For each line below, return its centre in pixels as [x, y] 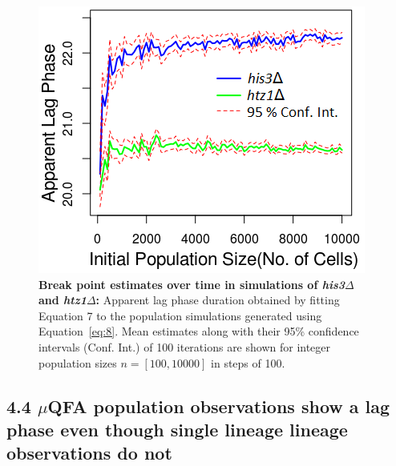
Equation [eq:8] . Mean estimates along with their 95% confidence [199, 331]
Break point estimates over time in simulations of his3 [192, 284]
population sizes [78, 362]
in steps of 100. [248, 362]
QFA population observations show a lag [219, 406]
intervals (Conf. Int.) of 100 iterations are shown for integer [185, 346]
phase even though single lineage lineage [177, 429]
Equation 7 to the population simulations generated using [180, 315]
